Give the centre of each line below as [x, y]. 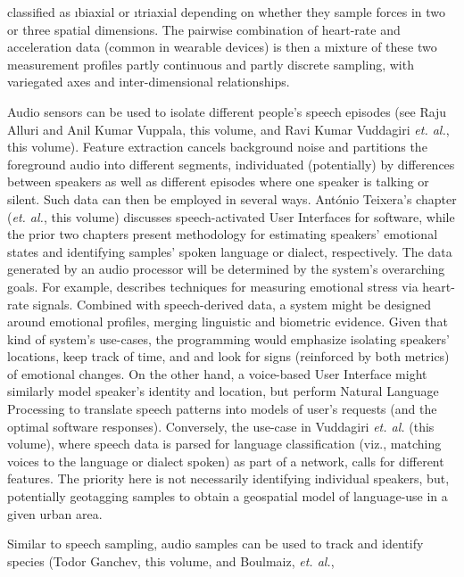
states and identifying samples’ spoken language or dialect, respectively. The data [230, 251]
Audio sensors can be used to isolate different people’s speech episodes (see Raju [227, 111]
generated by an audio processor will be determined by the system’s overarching [226, 269]
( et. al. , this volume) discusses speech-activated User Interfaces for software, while [231, 216]
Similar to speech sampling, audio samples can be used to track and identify [215, 544]
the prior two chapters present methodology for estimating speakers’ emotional [223, 234]
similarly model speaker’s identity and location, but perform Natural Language [223, 391]
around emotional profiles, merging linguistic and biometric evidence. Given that [228, 321]
